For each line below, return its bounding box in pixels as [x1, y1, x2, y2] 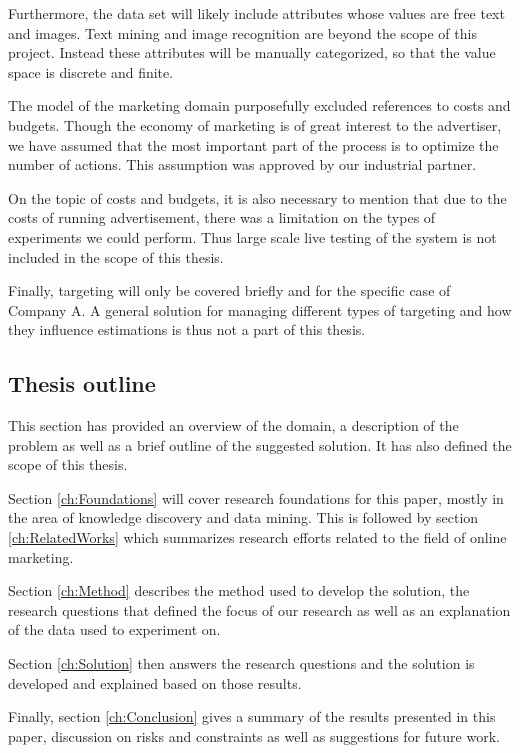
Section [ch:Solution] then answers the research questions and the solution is [8, 653, 475, 674]
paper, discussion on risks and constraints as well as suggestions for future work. [8, 725, 500, 746]
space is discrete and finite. [8, 61, 174, 82]
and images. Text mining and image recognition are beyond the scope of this [8, 22, 477, 43]
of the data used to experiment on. [8, 619, 221, 640]
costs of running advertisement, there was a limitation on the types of [8, 207, 436, 228]
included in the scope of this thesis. [8, 246, 224, 267]
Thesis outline [8, 368, 156, 399]
